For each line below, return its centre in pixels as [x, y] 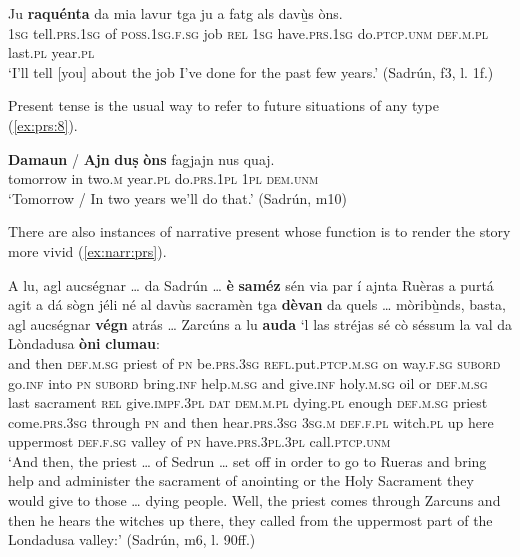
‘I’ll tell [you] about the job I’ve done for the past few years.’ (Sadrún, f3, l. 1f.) [251, 71]
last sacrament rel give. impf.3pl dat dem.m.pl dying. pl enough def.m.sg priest [248, 402]
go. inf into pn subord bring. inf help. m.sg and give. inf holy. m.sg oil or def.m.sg [248, 382]
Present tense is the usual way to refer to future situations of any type [223, 105]
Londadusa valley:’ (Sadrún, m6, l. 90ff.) [132, 539]
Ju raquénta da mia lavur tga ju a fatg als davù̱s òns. [175, 13]
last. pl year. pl [51, 52]
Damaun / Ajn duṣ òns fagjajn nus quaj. [141, 158]
